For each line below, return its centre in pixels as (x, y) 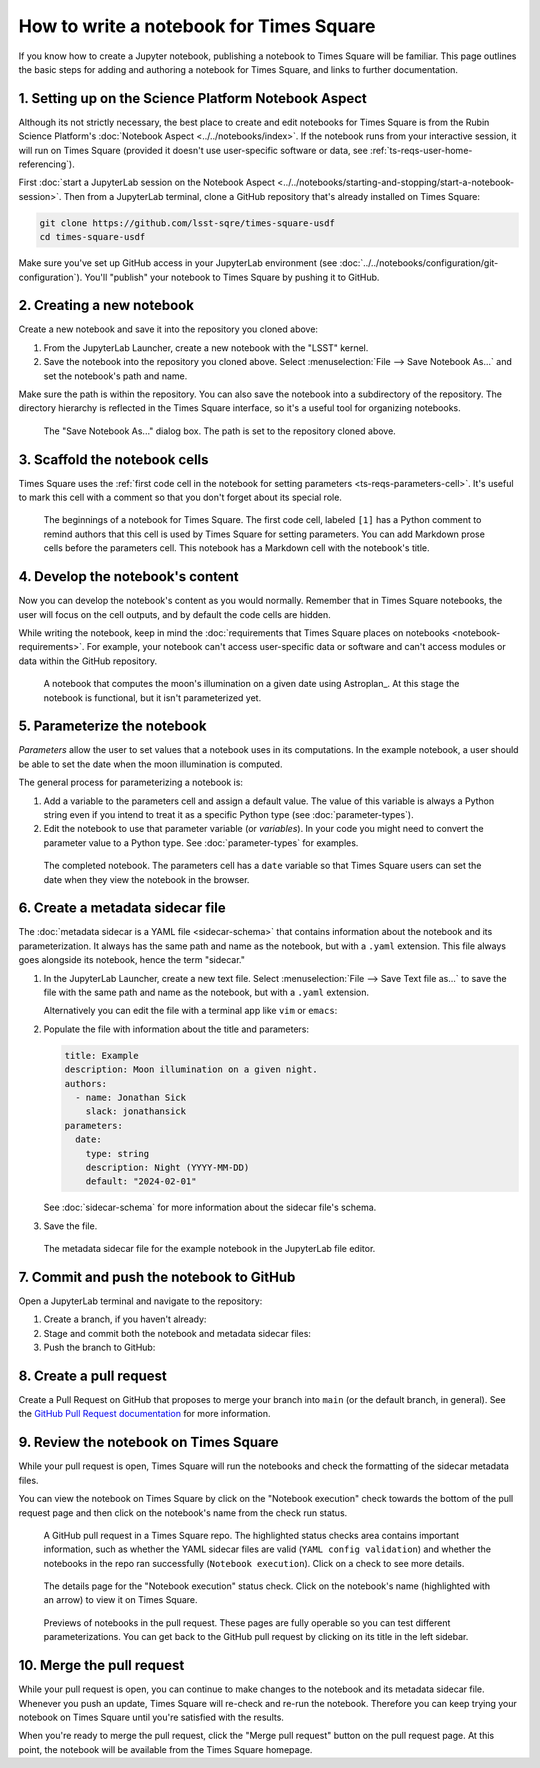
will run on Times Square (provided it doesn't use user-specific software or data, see (193, 150)
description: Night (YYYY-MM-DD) (167, 1167)
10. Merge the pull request (101, 1665)
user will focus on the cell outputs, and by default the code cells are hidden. (174, 614)
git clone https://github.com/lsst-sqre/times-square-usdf (187, 223)
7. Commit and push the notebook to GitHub (157, 1276)
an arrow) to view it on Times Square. (121, 1600)
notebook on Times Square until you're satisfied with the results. (151, 1717)
